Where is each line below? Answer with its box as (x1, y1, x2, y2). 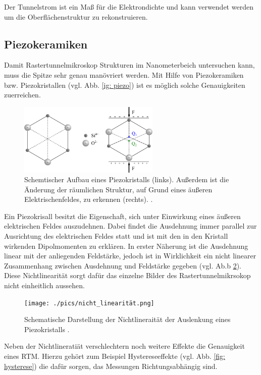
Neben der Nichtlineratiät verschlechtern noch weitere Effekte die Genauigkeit (4, 341, 245, 351)
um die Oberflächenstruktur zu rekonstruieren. (4, 11, 148, 22)
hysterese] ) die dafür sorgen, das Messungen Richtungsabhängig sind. (4, 360, 218, 371)
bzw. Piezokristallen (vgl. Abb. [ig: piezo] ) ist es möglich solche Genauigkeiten (4, 79, 245, 90)
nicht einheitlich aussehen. (4, 280, 85, 291)
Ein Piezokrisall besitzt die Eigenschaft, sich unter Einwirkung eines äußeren (4, 210, 241, 221)
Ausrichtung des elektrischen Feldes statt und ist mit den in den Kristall (4, 231, 228, 241)
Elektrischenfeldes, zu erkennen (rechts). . (24, 194, 153, 204)
